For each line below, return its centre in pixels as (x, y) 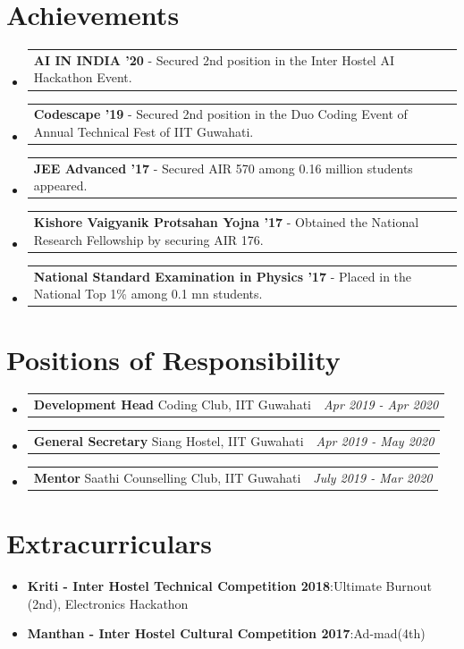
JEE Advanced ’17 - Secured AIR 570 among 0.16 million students (223, 168)
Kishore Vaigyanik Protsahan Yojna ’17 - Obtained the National (226, 222)
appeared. (60, 185)
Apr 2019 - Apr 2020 (381, 405)
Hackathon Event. (83, 77)
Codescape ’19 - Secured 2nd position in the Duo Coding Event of (220, 114)
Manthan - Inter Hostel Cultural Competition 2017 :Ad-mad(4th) (226, 633)
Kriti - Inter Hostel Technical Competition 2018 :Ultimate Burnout (229, 586)
